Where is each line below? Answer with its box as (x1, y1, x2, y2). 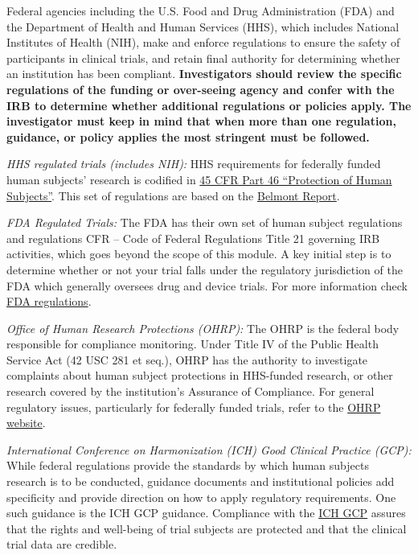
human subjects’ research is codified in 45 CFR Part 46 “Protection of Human (6, 171, 392, 187)
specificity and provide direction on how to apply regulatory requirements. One (6, 488, 396, 505)
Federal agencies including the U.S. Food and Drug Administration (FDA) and (6, 2, 395, 18)
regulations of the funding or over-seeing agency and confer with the (6, 80, 395, 97)
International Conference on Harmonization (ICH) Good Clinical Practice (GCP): (6, 441, 412, 458)
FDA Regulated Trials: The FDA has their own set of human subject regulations (6, 214, 403, 231)
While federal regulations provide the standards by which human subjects (6, 457, 369, 474)
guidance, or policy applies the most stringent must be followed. (6, 128, 370, 145)
